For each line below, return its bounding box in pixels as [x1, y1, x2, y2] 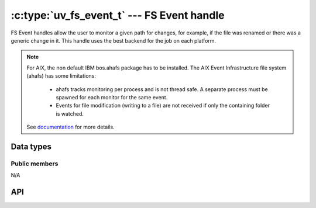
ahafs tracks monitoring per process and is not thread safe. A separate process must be [56, 85, 269, 93]
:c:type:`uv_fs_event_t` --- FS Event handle [11, 9, 225, 22]
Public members [11, 160, 59, 168]
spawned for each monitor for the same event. [56, 93, 168, 100]
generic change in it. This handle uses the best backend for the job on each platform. [11, 37, 217, 44]
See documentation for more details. [26, 123, 115, 131]
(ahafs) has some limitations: [26, 72, 97, 79]
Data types [11, 141, 52, 151]
